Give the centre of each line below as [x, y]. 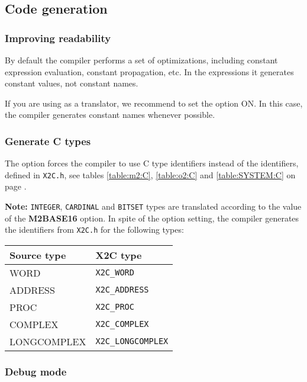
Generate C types [48, 141]
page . [16, 186]
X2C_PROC [115, 307]
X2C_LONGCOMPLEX [132, 341]
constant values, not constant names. [72, 83]
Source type [38, 255]
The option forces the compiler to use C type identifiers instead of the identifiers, [152, 163]
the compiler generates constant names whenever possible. [110, 115]
